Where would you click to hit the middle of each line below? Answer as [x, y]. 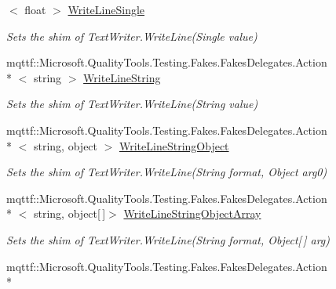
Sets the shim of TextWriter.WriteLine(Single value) [132, 36]
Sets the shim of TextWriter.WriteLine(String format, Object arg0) [167, 172]
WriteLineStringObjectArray [192, 213]
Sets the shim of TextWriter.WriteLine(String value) [132, 104]
